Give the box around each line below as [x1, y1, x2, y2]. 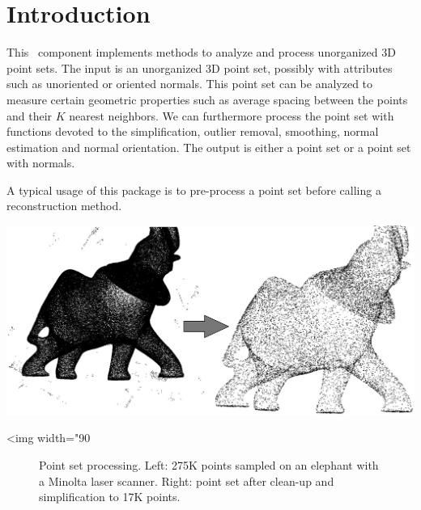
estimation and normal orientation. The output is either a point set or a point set [6, 138, 411, 155]
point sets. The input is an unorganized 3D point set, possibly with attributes [6, 59, 393, 76]
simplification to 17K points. [39, 488, 181, 505]
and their [6, 107, 53, 124]
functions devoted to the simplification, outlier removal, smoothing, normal [6, 123, 379, 140]
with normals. [6, 154, 75, 171]
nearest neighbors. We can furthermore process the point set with [69, 107, 394, 124]
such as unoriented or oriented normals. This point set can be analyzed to [6, 75, 373, 92]
